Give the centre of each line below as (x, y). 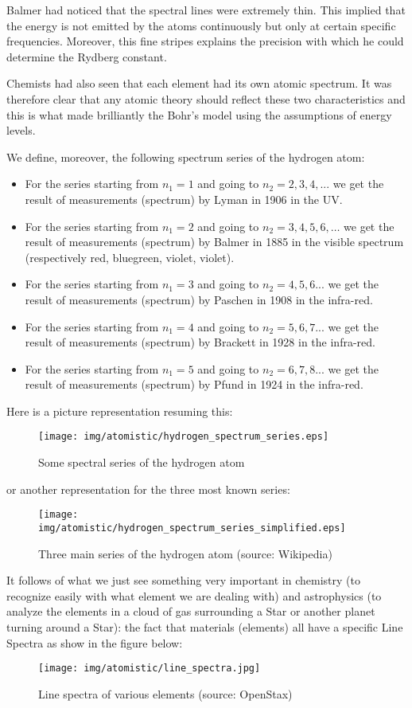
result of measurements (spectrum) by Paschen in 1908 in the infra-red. (199, 299)
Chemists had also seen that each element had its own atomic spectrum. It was (199, 83)
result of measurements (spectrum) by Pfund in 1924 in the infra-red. (194, 384)
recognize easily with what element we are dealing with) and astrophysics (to (194, 595)
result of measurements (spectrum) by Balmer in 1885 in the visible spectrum (214, 242)
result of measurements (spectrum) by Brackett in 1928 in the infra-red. (200, 342)
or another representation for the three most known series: (148, 489)
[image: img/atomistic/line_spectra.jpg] (150, 669)
